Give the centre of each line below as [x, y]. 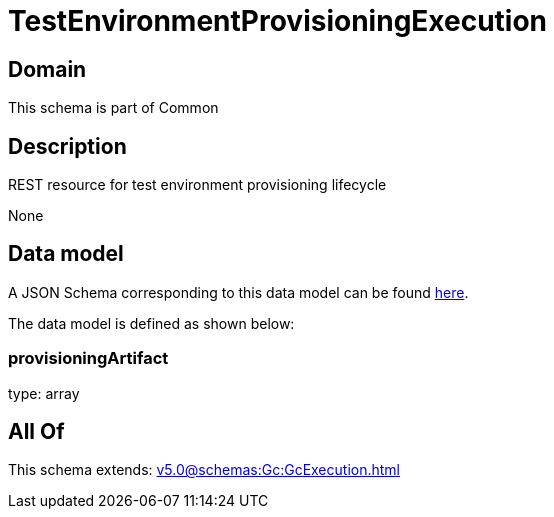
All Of [36, 432]
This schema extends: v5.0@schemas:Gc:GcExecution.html [204, 470]
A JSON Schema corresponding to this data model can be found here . [238, 292]
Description [67, 146]
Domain [47, 69]
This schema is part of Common [113, 108]
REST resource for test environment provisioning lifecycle [197, 185]
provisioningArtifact [88, 358]
